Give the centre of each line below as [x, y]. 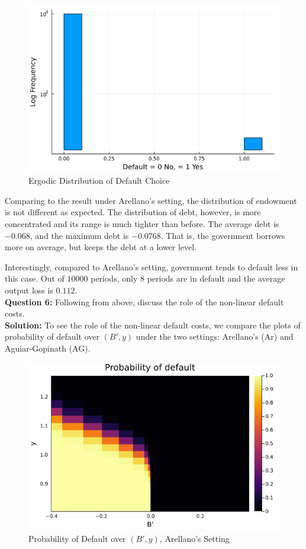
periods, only [114, 278]
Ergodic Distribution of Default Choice [99, 181]
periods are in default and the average [216, 278]
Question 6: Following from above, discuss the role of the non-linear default [144, 301]
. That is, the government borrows [223, 235]
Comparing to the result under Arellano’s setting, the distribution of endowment [151, 200]
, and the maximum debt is [79, 235]
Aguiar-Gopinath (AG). [48, 348]
